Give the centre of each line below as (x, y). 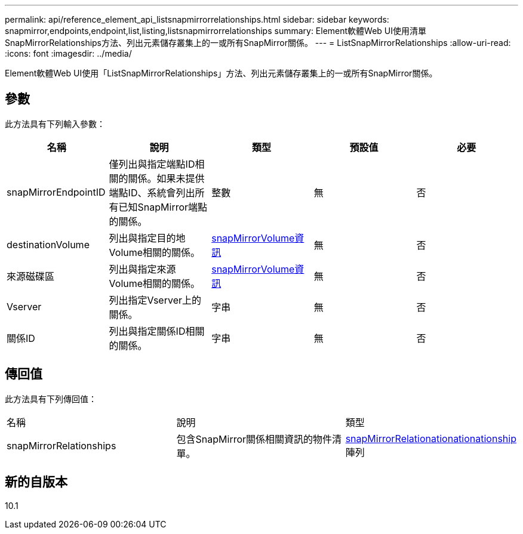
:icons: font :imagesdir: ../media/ (68, 53)
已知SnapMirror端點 (163, 207)
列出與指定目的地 (147, 238)
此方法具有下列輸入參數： (55, 124)
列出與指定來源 (142, 269)
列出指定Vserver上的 (155, 300)
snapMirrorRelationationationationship (431, 438)
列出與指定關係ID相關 (157, 331)
